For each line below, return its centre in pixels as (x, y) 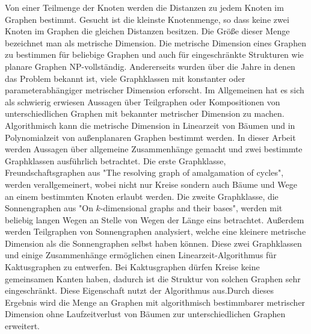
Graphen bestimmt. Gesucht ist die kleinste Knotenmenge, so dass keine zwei (147, 19)
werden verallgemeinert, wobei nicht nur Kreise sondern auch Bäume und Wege (151, 184)
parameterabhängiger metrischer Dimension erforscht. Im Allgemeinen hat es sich (155, 90)
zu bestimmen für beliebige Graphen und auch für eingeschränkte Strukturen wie (154, 54)
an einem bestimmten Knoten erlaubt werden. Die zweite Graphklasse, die (142, 196)
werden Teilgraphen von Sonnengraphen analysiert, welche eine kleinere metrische (155, 231)
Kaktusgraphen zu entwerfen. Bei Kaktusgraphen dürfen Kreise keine (132, 267)
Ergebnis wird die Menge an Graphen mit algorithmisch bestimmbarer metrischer (155, 302)
